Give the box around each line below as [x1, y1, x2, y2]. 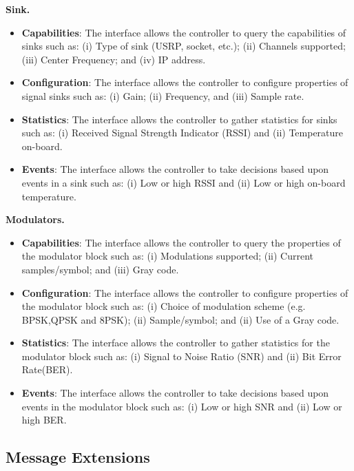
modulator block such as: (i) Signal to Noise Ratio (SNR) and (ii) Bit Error [21, 348, 342, 363]
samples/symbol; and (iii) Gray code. [21, 262, 179, 276]
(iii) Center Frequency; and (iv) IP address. [21, 52, 206, 66]
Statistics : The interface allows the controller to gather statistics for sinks [21, 112, 337, 126]
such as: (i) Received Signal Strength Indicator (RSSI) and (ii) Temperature [21, 125, 344, 140]
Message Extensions [6, 446, 150, 468]
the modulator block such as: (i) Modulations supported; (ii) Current [21, 249, 314, 263]
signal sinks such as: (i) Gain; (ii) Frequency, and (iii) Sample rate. [21, 88, 304, 103]
